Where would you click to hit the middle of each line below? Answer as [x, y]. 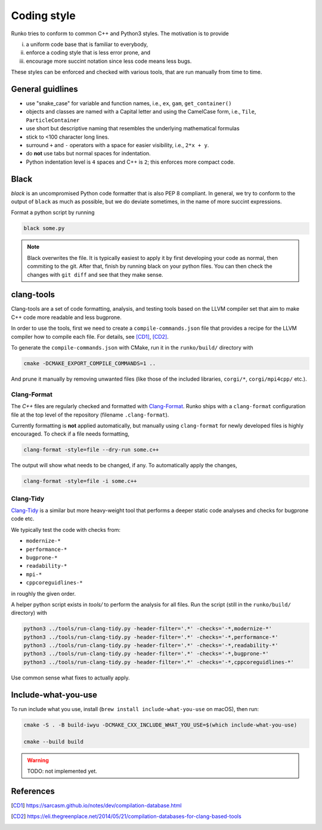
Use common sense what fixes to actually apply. [71, 678]
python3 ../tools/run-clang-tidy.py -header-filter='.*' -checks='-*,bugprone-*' [146, 654]
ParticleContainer [53, 120]
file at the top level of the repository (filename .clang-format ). [90, 415]
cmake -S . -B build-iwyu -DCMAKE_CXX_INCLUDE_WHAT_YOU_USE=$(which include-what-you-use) [160, 725]
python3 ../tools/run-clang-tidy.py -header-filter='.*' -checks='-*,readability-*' [151, 646]
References [33, 791]
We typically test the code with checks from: [66, 529]
